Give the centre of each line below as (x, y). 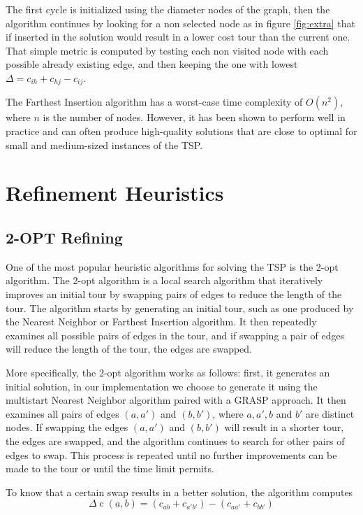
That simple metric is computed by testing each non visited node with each (167, 50)
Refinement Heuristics (115, 193)
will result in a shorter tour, (284, 427)
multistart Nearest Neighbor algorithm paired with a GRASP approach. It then (176, 400)
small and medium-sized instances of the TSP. (104, 144)
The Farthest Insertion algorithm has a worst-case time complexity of (154, 102)
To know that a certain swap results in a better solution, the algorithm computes (179, 492)
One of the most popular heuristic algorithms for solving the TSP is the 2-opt (172, 266)
